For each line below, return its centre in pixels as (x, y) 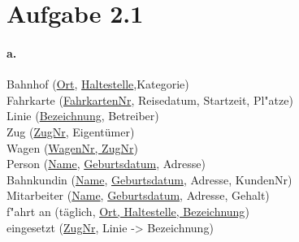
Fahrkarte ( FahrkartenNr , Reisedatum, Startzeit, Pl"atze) (150, 99)
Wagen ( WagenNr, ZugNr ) (72, 147)
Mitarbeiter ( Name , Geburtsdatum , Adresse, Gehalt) (138, 195)
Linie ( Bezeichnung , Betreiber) (83, 116)
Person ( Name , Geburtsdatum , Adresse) (106, 164)
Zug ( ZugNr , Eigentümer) (71, 131)
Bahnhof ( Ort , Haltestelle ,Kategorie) (98, 84)
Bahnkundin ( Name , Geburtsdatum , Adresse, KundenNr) (149, 179)
